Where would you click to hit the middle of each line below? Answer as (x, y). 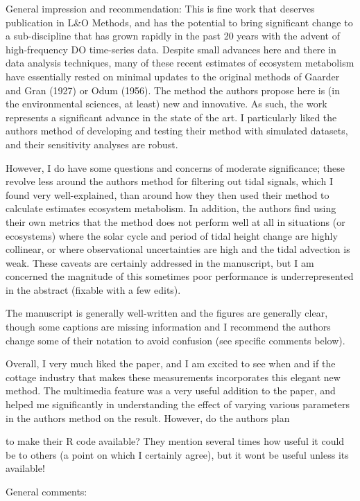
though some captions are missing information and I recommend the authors (168, 327)
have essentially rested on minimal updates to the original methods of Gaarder (173, 76)
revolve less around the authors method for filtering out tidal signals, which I (169, 181)
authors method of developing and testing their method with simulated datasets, (177, 131)
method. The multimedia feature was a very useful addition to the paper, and (171, 390)
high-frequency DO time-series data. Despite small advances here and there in (171, 49)
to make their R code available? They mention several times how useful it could (175, 441)
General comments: (46, 491)
